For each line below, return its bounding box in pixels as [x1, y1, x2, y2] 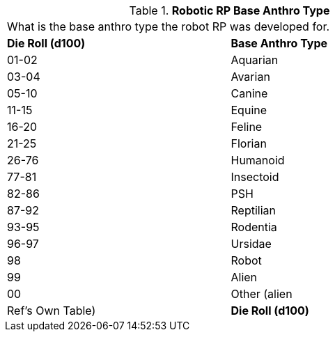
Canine [231, 86, 268, 100]
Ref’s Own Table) [7, 304, 96, 318]
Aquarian [231, 53, 279, 67]
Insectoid [231, 170, 279, 184]
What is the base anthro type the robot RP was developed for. [7, 19, 330, 33]
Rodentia [231, 220, 277, 234]
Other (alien [231, 287, 293, 301]
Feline [231, 120, 263, 134]
